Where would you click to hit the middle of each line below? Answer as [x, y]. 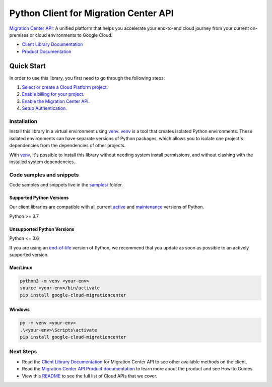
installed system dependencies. [42, 162]
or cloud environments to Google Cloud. [71, 35]
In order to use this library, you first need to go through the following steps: [87, 78]
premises [19, 35]
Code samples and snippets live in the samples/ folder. [66, 185]
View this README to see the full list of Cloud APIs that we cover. [90, 376]
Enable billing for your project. [53, 94]
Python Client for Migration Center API [91, 13]
